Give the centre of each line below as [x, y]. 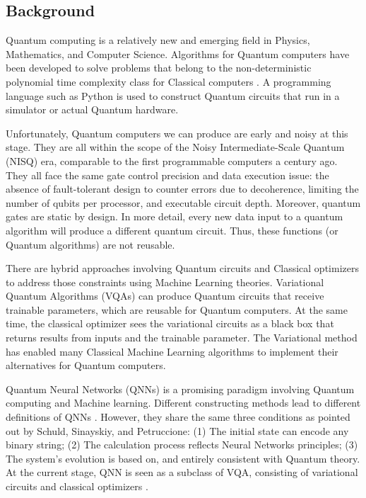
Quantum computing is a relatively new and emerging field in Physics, [158, 40]
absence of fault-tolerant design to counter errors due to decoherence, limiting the [182, 189]
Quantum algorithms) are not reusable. [90, 244]
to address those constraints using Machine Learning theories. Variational [165, 282]
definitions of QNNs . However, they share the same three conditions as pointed [178, 417]
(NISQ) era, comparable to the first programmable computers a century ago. [172, 160]
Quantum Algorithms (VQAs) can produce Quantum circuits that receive [165, 296]
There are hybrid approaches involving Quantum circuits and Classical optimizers [182, 268]
